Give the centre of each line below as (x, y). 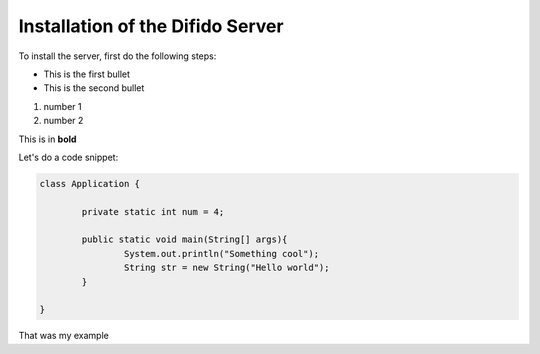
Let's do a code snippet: (68, 157)
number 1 (62, 106)
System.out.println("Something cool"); (221, 253)
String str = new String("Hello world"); (226, 268)
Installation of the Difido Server (151, 26)
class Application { (89, 183)
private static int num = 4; (153, 211)
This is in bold (47, 139)
